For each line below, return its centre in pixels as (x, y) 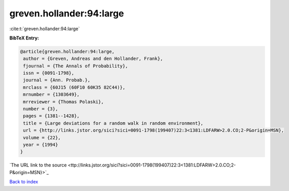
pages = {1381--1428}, (52, 116)
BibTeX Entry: (24, 38)
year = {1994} (41, 145)
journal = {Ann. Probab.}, (57, 80)
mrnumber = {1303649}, (52, 94)
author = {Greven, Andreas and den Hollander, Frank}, (93, 59)
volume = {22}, (42, 137)
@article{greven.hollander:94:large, (67, 51)
